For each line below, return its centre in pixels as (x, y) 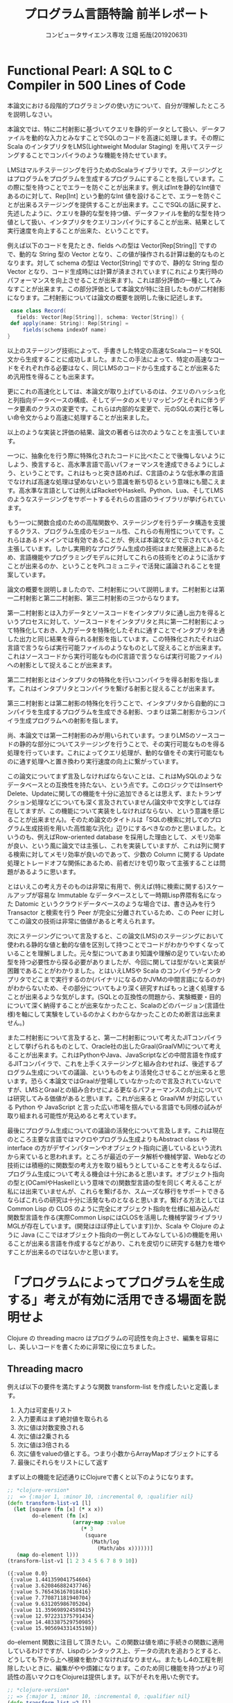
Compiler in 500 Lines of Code (96, 85)
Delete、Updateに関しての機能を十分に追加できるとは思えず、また (102, 793)
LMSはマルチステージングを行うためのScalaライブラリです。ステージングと (115, 170)
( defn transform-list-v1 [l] (49, 1503)
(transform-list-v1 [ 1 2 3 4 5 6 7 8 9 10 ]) (72, 1561)
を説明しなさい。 (32, 114)
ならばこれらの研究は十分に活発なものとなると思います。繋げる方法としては (116, 1200)
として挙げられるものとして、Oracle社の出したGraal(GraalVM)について (108, 1046)
